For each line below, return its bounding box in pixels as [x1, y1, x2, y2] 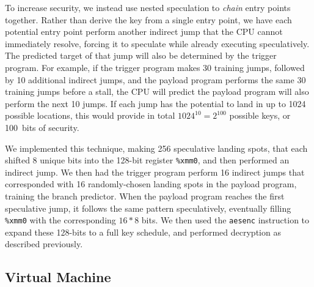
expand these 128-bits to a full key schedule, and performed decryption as [5, 225, 281, 238]
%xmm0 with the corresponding [5, 214, 116, 226]
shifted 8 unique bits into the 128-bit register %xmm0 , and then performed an [5, 154, 290, 166]
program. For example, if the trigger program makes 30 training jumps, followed [5, 61, 305, 73]
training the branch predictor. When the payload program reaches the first [5, 189, 285, 202]
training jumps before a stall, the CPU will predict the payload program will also [5, 85, 309, 98]
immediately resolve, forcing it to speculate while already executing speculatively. [5, 37, 310, 50]
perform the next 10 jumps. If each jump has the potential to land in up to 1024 [5, 97, 306, 110]
